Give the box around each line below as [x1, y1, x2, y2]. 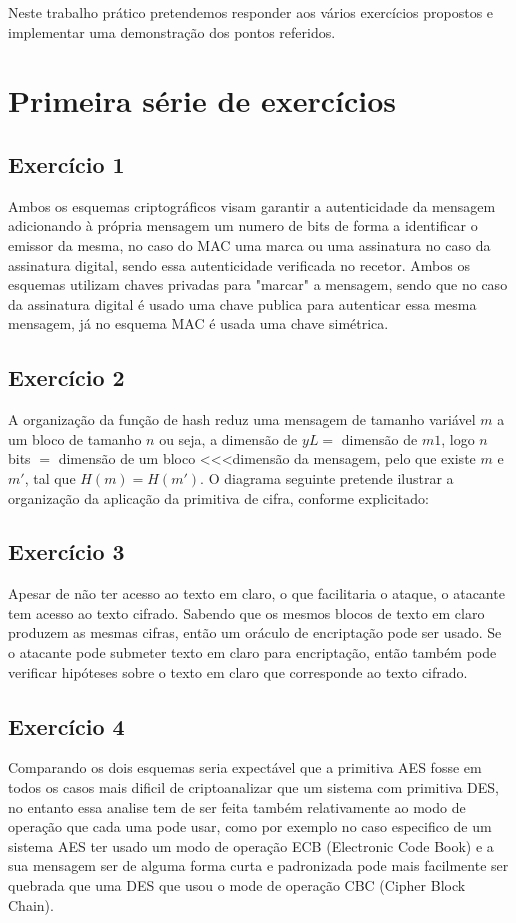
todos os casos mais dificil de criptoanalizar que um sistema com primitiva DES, [8, 777, 500, 798]
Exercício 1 [8, 148, 125, 179]
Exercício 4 [8, 710, 125, 741]
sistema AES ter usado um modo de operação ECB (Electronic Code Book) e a [8, 835, 494, 856]
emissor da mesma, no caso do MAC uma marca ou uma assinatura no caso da [8, 234, 491, 255]
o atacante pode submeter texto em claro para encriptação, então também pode [8, 642, 497, 663]
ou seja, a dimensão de [159, 428, 298, 449]
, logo [441, 428, 475, 449]
